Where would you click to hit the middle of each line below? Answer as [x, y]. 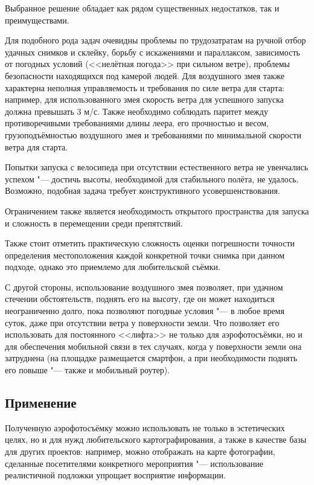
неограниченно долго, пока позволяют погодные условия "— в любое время [145, 311]
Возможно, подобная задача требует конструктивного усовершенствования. [143, 191]
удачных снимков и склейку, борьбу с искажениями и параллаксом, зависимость [152, 52]
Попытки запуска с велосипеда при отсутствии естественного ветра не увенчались [157, 167]
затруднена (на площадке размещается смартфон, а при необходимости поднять [151, 358]
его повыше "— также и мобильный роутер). [88, 370]
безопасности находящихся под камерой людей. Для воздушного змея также [145, 75]
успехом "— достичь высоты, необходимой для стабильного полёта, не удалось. [152, 178]
